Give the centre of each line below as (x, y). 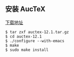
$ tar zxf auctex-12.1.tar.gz (37, 32)
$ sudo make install (27, 50)
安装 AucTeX (25, 9)
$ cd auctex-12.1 (24, 36)
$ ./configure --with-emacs (35, 41)
